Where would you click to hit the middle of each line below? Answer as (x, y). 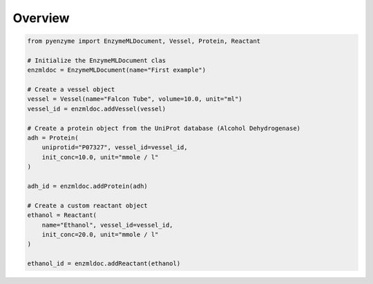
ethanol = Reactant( (62, 215)
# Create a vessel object (71, 89)
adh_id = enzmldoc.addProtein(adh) (87, 186)
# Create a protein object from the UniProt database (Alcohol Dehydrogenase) (164, 128)
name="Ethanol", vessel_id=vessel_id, (107, 225)
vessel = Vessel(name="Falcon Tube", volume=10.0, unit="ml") (135, 99)
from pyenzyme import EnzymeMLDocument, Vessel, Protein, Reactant (144, 41)
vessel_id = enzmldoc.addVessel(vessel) (96, 108)
